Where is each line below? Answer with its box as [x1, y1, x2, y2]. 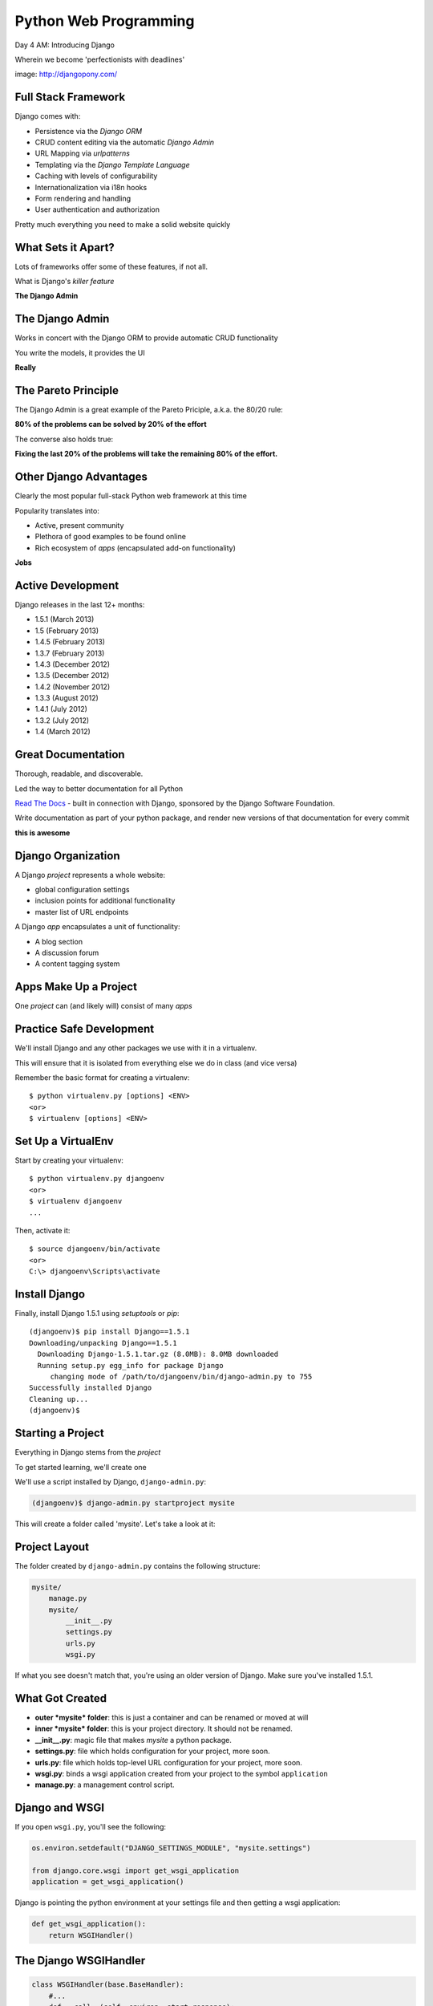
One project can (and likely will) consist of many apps [14, 1001, 192, 1011]
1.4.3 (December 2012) [34, 659, 110, 669]
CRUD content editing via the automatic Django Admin [34, 137, 215, 148]
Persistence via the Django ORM [34, 126, 143, 136]
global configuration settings [34, 885, 130, 895]
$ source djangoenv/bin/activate [29, 1245, 160, 1253]
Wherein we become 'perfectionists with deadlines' [14, 55, 185, 64]
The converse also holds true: [14, 434, 114, 444]
